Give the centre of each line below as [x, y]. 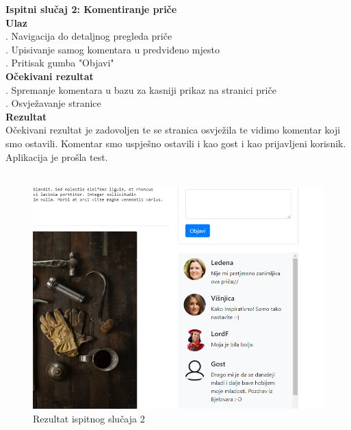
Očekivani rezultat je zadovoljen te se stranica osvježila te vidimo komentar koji [173, 130]
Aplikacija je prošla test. [57, 156]
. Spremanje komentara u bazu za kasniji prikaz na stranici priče [141, 89]
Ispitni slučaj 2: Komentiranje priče [91, 9]
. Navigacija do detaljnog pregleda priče [89, 36]
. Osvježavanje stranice [53, 103]
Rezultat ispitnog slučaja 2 [89, 419]
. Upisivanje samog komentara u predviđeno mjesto [113, 49]
